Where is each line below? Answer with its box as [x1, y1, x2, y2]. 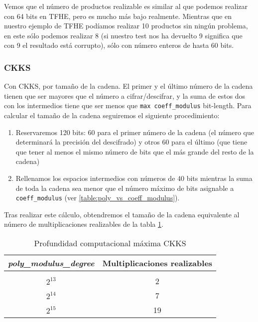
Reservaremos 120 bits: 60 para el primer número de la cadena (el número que [15, 127, 254, 137]
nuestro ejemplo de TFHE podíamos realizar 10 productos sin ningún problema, [4, 20, 248, 31]
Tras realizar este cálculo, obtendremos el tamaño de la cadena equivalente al [4, 209, 240, 219]
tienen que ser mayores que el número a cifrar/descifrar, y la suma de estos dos [4, 90, 246, 101]
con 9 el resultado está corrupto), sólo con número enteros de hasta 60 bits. [4, 40, 234, 50]
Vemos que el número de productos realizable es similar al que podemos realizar [4, 1, 248, 11]
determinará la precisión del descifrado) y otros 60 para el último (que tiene [15, 137, 248, 147]
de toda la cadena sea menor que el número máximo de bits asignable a [15, 182, 234, 193]
